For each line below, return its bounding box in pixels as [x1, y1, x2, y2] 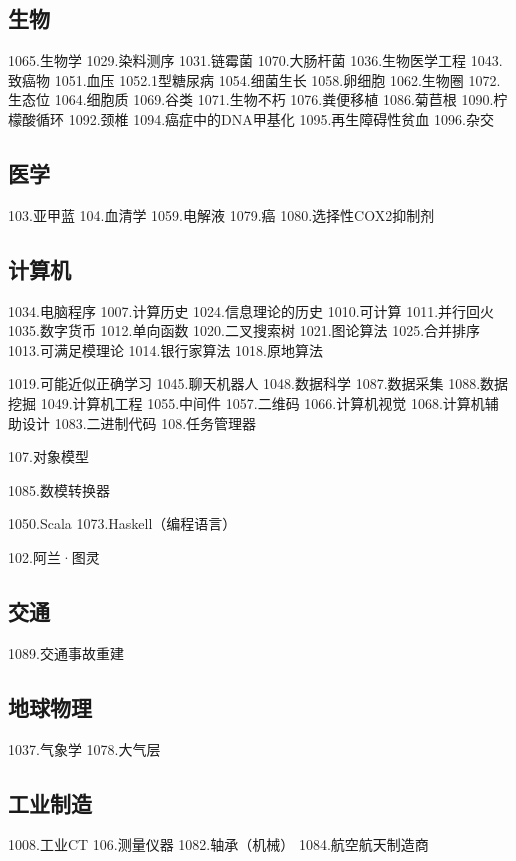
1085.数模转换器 [8, 479, 110, 500]
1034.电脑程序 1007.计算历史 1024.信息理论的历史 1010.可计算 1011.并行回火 [8, 300, 495, 321]
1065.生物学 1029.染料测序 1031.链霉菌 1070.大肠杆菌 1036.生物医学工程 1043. [8, 50, 503, 71]
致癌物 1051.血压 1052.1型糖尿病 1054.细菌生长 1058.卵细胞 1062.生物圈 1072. [8, 69, 501, 90]
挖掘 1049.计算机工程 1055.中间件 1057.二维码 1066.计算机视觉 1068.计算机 [8, 392, 485, 413]
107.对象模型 [8, 446, 89, 467]
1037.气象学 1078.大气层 [8, 738, 161, 759]
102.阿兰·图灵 [8, 546, 100, 567]
